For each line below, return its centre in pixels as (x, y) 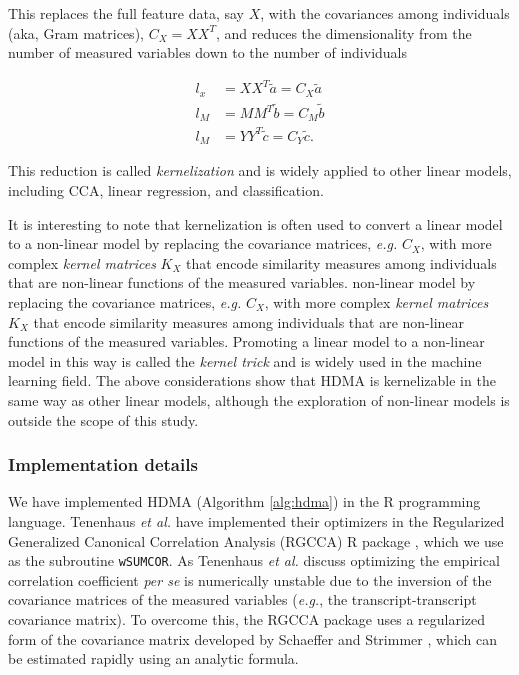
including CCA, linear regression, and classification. (166, 190)
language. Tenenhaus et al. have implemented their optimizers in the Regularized (256, 520)
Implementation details (103, 464)
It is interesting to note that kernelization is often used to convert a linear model (255, 223)
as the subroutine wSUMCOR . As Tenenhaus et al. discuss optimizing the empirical (254, 560)
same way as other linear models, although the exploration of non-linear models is (259, 399)
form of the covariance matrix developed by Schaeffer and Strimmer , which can (253, 638)
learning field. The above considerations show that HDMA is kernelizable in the (252, 380)
